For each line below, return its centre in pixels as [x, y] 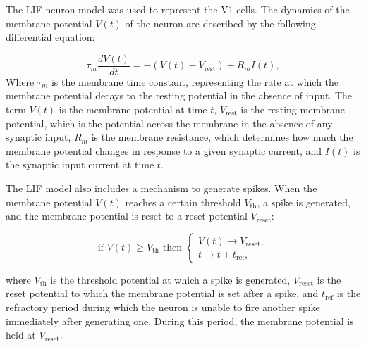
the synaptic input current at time [80, 164]
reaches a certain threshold [183, 202]
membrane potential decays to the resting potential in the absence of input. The [179, 95]
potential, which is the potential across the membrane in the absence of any [169, 123]
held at [21, 335]
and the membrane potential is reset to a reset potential [127, 216]
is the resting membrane [293, 109]
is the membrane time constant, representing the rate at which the [195, 81]
